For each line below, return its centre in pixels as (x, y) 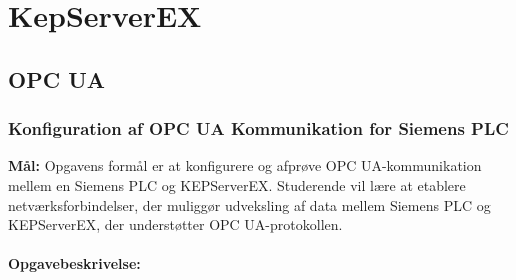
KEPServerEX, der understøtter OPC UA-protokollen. (175, 224)
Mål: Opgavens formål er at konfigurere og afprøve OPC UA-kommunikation (245, 165)
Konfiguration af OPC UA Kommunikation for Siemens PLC (258, 128)
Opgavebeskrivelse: (74, 263)
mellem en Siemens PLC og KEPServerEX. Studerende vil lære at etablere (237, 184)
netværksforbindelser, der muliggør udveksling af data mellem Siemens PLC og (249, 204)
